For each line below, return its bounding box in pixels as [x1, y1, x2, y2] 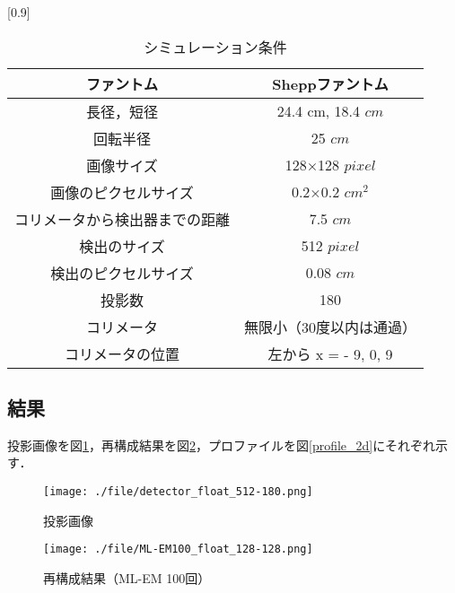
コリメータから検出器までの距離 [14, 208, 231, 230]
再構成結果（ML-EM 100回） [43, 568, 211, 587]
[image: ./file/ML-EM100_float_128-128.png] [43, 543, 313, 556]
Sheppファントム [272, 73, 389, 94]
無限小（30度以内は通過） [244, 316, 417, 337]
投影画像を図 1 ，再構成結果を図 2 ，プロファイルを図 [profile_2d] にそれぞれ [7, 435, 435, 454]
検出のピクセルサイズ [50, 262, 194, 283]
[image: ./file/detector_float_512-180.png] [43, 484, 313, 498]
